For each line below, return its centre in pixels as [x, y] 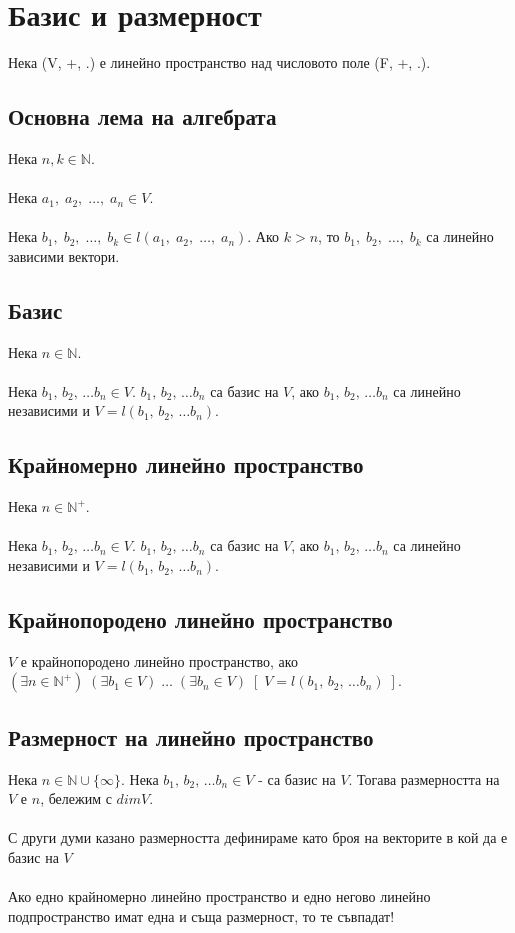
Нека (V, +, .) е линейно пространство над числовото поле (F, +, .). [219, 62]
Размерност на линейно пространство [191, 736]
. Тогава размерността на [424, 778]
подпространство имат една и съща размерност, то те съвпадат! [201, 915]
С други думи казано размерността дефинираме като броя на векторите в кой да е [258, 837]
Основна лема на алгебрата [142, 116]
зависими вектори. [64, 255]
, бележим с [76, 798]
